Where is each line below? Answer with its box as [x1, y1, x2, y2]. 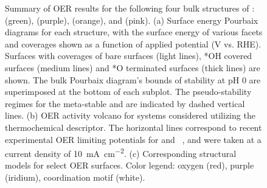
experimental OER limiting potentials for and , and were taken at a [5, 133, 262, 145]
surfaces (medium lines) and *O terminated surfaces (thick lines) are [5, 61, 260, 74]
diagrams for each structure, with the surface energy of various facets [5, 26, 263, 38]
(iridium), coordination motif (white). [5, 170, 145, 183]
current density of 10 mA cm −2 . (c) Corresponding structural [5, 145, 237, 159]
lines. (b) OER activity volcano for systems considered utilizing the [5, 109, 255, 122]
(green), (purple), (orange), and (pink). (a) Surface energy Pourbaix [5, 13, 258, 26]
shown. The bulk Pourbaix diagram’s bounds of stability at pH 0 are [5, 73, 261, 86]
